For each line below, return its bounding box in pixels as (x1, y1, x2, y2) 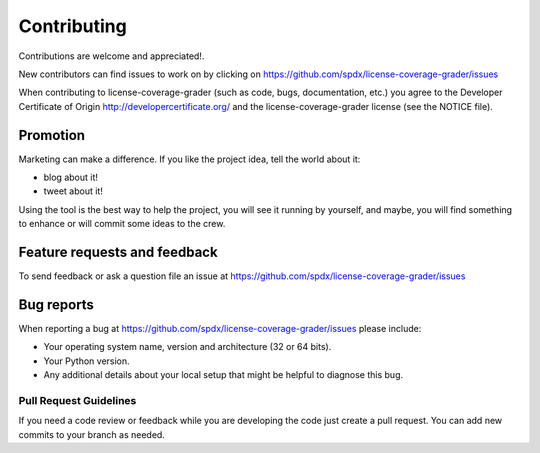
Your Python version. (43, 355, 130, 367)
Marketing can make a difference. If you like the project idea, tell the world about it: (18, 153, 361, 165)
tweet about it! (43, 185, 104, 197)
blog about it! (43, 171, 99, 184)
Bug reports (18, 296, 95, 313)
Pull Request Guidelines (18, 393, 137, 407)
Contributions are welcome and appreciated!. (18, 50, 205, 62)
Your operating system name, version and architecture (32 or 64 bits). (43, 341, 332, 353)
